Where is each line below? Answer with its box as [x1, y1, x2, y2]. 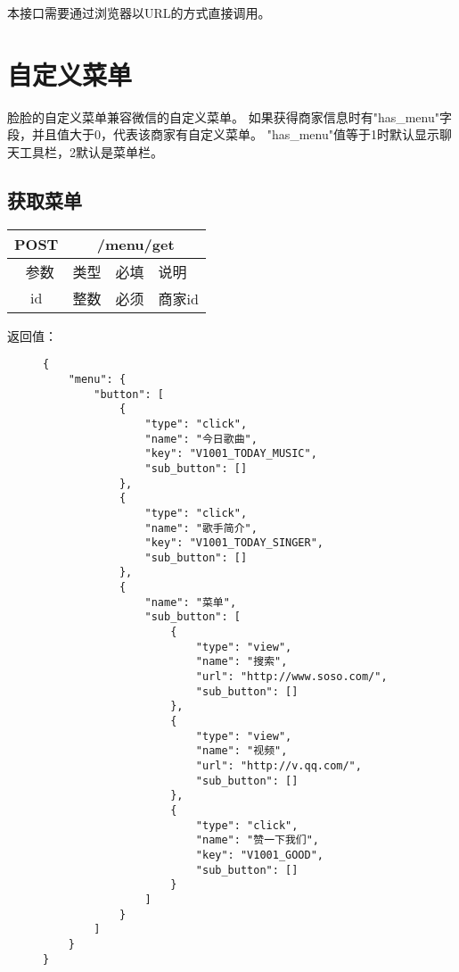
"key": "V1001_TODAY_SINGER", [144, 536, 324, 550]
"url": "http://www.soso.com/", [195, 670, 388, 684]
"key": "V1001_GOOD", [195, 848, 324, 861]
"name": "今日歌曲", [144, 432, 258, 445]
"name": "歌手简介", [144, 521, 258, 535]
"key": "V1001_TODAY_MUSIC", [144, 447, 317, 461]
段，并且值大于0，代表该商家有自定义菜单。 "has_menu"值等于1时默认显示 [7, 125, 439, 144]
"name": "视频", [195, 744, 288, 758]
